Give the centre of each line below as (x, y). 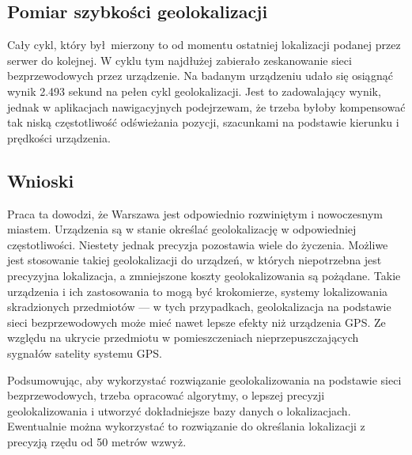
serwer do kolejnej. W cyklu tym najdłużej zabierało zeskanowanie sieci (180, 60)
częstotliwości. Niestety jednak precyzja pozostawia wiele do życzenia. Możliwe (198, 244)
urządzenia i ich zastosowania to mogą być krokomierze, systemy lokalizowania (198, 291)
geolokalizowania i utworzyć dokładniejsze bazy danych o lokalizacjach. (179, 410)
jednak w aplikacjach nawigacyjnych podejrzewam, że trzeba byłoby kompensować (206, 106)
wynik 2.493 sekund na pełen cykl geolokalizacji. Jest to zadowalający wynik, (194, 91)
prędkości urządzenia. (59, 137)
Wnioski (41, 180)
